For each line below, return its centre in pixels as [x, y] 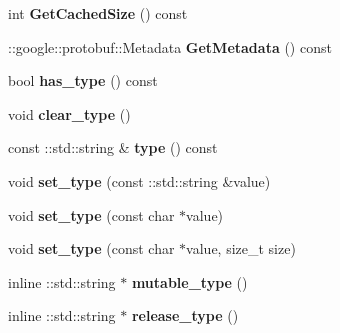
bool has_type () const [83, 80]
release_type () [185, 315]
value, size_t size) [241, 248]
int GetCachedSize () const [98, 13]
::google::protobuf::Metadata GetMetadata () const [170, 46]
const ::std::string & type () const [113, 147]
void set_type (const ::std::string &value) [139, 180]
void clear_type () [69, 113]
